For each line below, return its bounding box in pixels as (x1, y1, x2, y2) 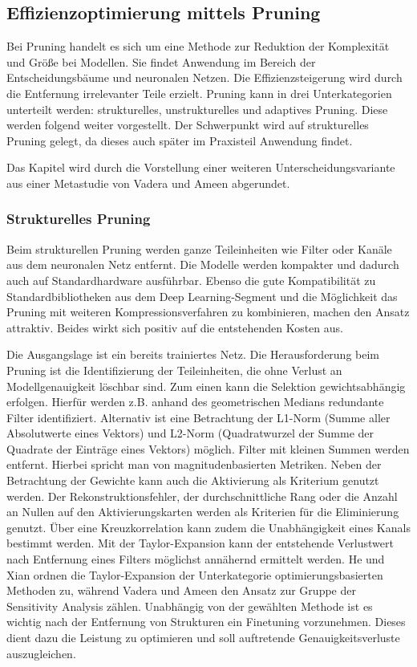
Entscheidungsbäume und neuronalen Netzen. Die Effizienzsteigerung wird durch (6, 69, 403, 86)
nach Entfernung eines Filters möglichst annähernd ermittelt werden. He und (6, 551, 385, 567)
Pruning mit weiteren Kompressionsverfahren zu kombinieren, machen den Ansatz (6, 303, 410, 320)
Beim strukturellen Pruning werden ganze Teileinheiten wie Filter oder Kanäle (6, 240, 392, 257)
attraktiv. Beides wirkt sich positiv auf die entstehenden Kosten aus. (6, 319, 343, 336)
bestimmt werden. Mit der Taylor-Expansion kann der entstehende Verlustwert (6, 535, 394, 551)
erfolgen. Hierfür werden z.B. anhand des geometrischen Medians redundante (6, 393, 384, 410)
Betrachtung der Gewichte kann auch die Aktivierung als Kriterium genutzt (6, 472, 379, 489)
